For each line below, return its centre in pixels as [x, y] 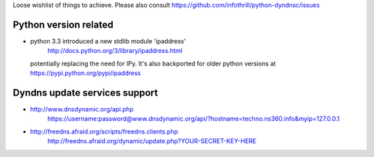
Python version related [63, 24]
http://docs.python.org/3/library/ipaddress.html [115, 51]
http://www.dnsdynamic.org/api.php [82, 109]
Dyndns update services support [86, 93]
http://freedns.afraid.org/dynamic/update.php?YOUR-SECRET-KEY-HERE [152, 141]
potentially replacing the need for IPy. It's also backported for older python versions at [153, 63]
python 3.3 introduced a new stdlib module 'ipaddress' [108, 41]
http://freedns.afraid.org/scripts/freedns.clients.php [104, 132]
